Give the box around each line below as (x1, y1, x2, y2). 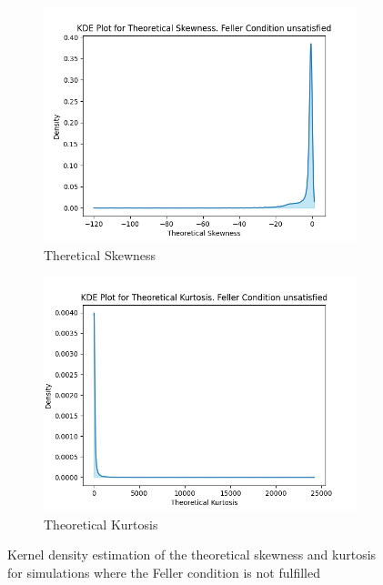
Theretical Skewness (44, 245, 156, 264)
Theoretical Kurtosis (44, 514, 158, 533)
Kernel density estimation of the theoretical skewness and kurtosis (7, 545, 377, 564)
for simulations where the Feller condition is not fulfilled (7, 562, 320, 581)
